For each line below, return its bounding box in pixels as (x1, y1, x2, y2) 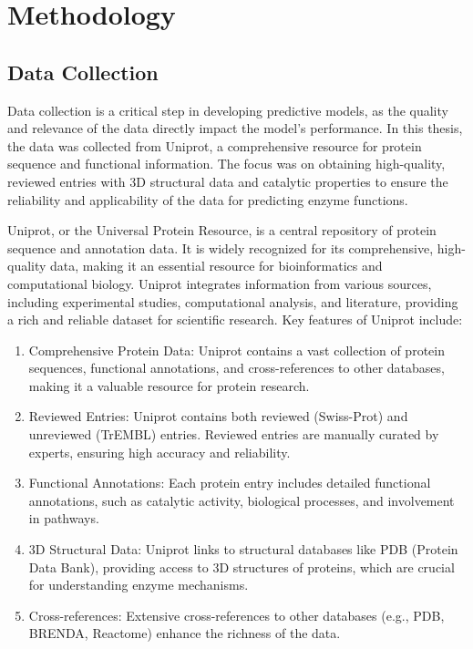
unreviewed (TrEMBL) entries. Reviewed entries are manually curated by (28, 425, 439, 444)
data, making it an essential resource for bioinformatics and (50, 256, 383, 275)
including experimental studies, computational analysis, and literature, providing (7, 292, 458, 311)
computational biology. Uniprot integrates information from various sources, (7, 273, 432, 293)
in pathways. (28, 509, 99, 528)
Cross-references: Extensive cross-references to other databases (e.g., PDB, (28, 605, 445, 624)
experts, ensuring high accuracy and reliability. (28, 442, 291, 461)
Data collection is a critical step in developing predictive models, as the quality (7, 100, 448, 119)
